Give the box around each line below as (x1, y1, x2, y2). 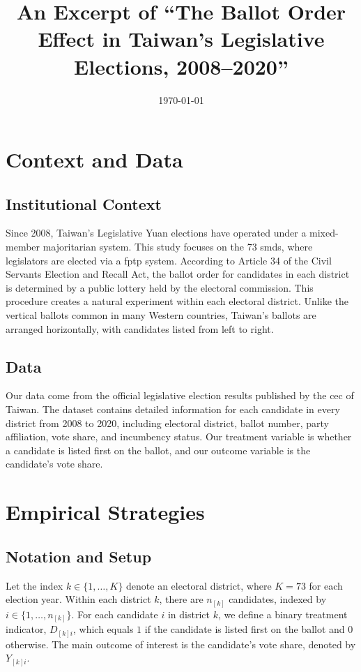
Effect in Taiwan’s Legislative (38, 24, 325, 53)
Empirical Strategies (6, 498, 205, 526)
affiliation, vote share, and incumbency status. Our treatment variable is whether (6, 429, 352, 444)
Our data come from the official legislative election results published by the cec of (6, 388, 354, 403)
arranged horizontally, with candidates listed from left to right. (6, 321, 274, 336)
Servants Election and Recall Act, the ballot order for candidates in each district (6, 267, 350, 281)
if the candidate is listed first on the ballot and (144, 622, 345, 636)
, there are (159, 592, 203, 606)
